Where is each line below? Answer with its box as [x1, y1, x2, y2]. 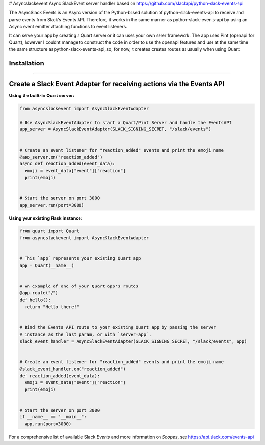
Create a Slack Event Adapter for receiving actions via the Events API [9, 80, 225, 88]
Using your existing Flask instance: [9, 215, 82, 221]
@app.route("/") [19, 290, 59, 296]
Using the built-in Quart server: [9, 93, 75, 98]
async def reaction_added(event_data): [19, 161, 115, 167]
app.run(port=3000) [25, 421, 72, 427]
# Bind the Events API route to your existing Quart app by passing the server [19, 325, 216, 330]
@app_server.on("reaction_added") [19, 154, 103, 159]
